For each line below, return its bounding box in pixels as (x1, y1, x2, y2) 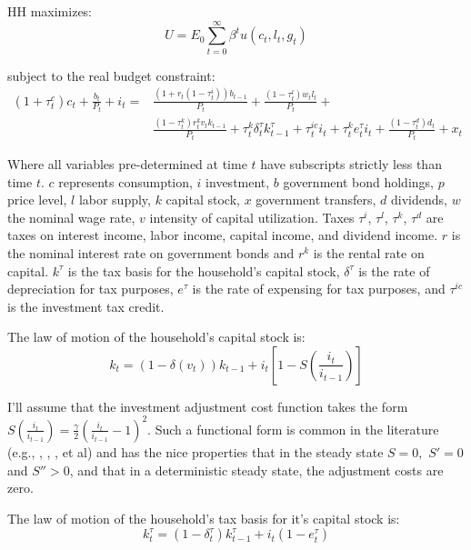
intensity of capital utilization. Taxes (149, 207, 355, 226)
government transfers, (256, 190, 376, 209)
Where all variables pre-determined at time (7, 154, 247, 173)
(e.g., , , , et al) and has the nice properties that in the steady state (7, 442, 384, 461)
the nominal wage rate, (7, 207, 135, 226)
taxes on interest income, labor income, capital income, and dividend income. (7, 225, 438, 245)
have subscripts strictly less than (260, 154, 442, 173)
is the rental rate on (313, 243, 425, 262)
